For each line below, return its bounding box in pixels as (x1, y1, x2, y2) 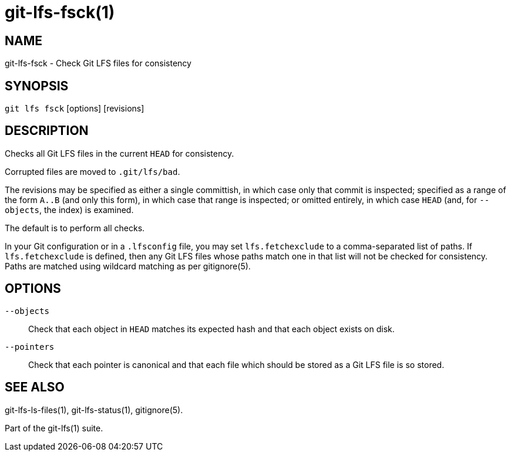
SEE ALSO (5, 380, 65, 395)
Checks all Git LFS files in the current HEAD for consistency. (5, 148, 234, 158)
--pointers (5, 342, 55, 352)
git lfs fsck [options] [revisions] (5, 103, 144, 114)
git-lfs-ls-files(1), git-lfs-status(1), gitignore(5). (5, 404, 183, 415)
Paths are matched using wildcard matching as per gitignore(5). (5, 261, 251, 271)
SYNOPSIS (5, 78, 69, 93)
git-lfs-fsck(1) (5, 2, 115, 22)
